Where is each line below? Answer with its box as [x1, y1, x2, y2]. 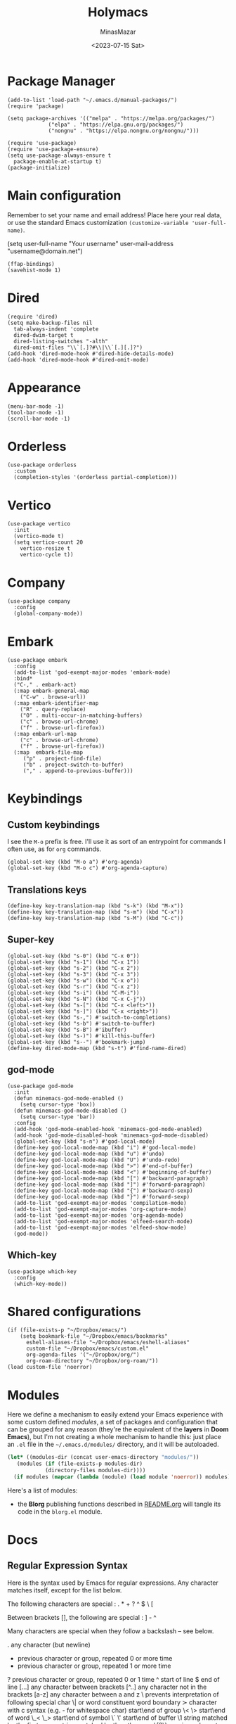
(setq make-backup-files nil [7, 319, 93, 326]
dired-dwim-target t [13, 331, 74, 338]
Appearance [7, 379, 81, 395]
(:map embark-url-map [13, 731, 77, 738]
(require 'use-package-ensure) [7, 146, 99, 153]
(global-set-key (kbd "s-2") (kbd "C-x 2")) [7, 964, 140, 971]
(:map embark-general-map [13, 687, 90, 695]
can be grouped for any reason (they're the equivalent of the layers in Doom [7, 1425, 229, 1434]
